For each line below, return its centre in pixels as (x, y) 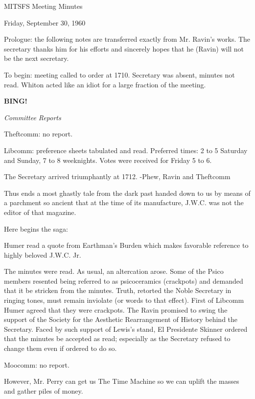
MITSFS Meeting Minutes (43, 6)
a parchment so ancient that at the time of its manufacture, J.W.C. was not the (124, 202)
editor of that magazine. (40, 212)
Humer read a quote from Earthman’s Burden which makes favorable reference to (126, 245)
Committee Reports (33, 117)
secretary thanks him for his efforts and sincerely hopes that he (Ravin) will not (124, 48)
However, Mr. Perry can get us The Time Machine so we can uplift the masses (122, 381)
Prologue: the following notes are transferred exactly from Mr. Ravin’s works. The (127, 39)
